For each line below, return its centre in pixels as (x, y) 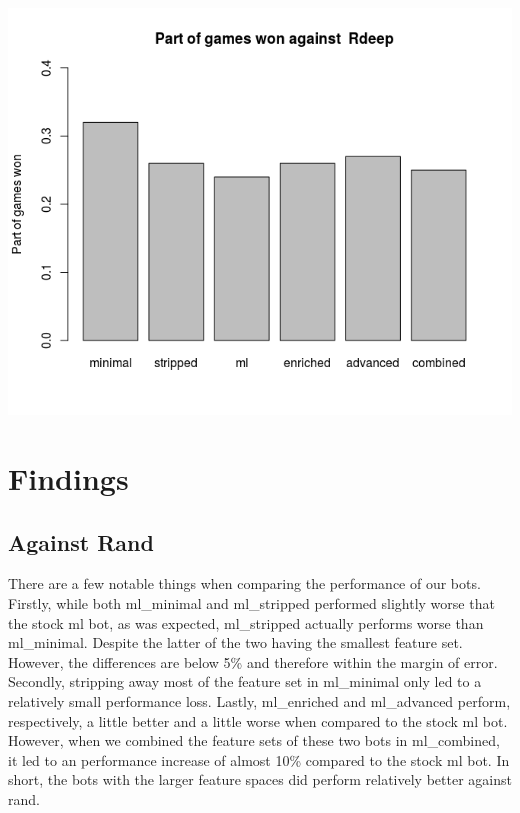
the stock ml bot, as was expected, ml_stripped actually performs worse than (246, 622)
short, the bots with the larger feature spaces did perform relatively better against (260, 779)
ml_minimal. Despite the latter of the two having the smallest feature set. (235, 642)
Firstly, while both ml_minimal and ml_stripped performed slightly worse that (251, 603)
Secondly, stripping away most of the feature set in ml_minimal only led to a (245, 681)
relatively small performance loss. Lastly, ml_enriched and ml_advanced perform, (259, 701)
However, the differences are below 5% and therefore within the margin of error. (253, 661)
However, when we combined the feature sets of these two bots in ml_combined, (254, 740)
